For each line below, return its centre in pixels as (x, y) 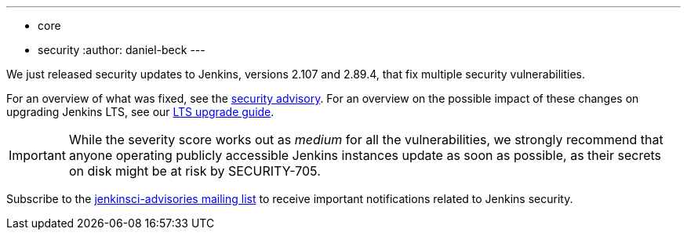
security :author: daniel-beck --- (122, 50)
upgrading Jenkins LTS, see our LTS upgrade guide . (140, 112)
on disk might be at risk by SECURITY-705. (194, 171)
